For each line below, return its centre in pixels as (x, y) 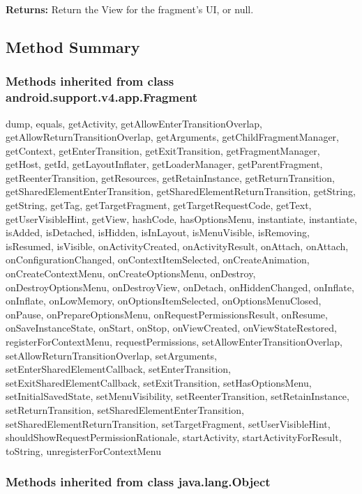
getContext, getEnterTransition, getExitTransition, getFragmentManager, (163, 150)
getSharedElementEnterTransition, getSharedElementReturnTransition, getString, (181, 191)
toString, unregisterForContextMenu (83, 450)
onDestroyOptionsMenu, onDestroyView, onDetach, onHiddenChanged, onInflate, (180, 287)
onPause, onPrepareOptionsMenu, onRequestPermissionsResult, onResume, (167, 314)
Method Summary (73, 46)
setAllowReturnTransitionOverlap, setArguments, (111, 355)
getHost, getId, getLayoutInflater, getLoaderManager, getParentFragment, (164, 164)
